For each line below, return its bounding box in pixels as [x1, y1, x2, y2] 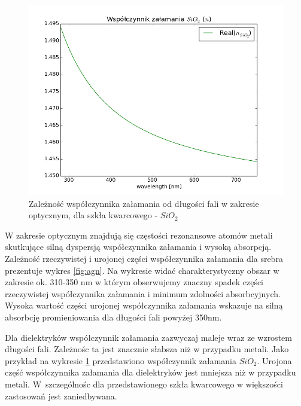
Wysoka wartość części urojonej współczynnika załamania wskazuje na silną [5, 299, 283, 312]
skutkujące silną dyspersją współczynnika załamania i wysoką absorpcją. [5, 240, 272, 253]
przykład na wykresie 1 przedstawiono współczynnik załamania [5, 354, 237, 367]
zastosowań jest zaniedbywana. [5, 389, 117, 402]
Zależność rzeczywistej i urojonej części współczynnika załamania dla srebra [5, 252, 283, 264]
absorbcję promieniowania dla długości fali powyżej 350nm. [5, 310, 222, 323]
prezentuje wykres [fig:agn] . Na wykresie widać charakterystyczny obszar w [5, 264, 279, 276]
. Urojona [257, 354, 292, 367]
